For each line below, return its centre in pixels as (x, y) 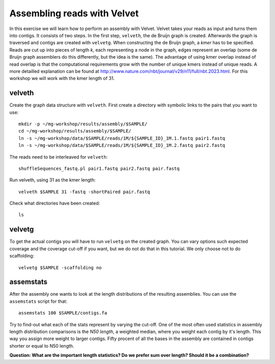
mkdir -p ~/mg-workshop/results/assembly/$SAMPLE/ (83, 124)
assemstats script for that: (38, 301)
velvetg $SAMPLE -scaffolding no (60, 267)
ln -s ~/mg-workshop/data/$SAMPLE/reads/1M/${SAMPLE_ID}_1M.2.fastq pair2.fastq (122, 146)
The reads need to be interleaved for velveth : (59, 157)
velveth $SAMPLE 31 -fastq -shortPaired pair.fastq (84, 192)
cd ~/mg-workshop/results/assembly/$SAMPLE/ (75, 131)
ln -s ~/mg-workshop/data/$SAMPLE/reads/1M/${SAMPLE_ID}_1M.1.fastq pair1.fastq (122, 138)
